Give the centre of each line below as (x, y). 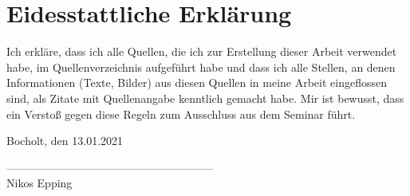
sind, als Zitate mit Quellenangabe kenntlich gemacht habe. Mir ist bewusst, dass (205, 98)
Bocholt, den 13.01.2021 (65, 141)
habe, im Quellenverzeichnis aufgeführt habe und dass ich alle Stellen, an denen (201, 67)
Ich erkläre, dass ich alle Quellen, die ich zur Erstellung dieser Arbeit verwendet (202, 51)
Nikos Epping (39, 183)
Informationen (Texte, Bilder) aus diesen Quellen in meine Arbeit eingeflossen (197, 82)
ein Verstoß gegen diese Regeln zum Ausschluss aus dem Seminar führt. (181, 114)
